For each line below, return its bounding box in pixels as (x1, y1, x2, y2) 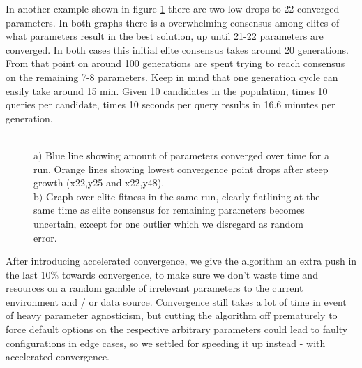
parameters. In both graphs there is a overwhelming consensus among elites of (6, 15, 340, 29)
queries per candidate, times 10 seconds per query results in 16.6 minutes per (6, 97, 335, 112)
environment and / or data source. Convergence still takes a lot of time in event (6, 294, 347, 309)
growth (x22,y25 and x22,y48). (33, 175, 165, 190)
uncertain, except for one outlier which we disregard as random (33, 216, 303, 230)
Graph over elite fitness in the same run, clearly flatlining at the (45, 189, 320, 203)
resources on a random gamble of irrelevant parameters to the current (6, 281, 303, 295)
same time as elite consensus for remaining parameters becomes (33, 203, 305, 217)
